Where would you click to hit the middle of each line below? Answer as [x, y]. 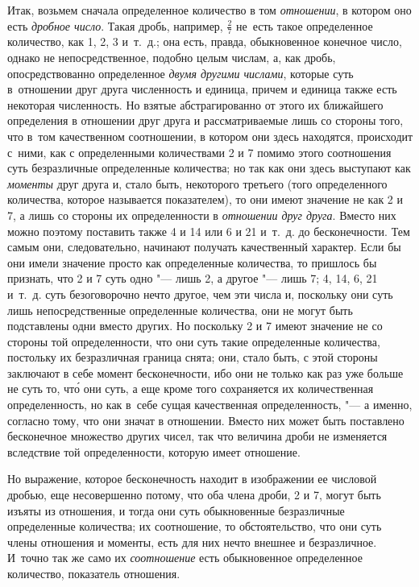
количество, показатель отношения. [94, 574]
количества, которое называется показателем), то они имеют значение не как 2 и [205, 199]
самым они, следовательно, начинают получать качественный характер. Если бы [204, 247]
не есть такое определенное [305, 25]
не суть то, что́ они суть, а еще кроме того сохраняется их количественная [191, 389]
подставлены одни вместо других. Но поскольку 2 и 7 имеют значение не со [195, 326]
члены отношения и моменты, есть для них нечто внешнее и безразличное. [192, 542]
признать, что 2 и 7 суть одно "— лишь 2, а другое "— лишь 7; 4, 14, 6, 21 [193, 278]
